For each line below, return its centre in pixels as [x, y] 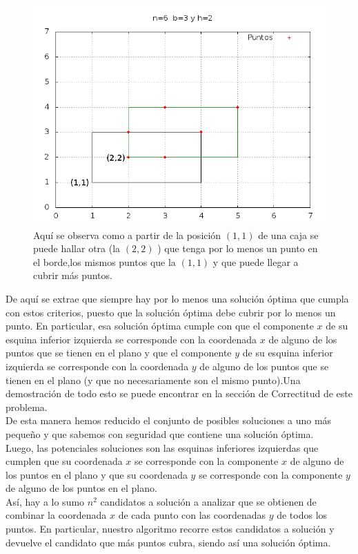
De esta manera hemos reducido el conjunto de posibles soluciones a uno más [169, 420]
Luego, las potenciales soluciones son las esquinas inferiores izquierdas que [162, 447]
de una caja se [288, 235]
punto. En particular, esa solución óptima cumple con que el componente [160, 326]
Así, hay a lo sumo [45, 501]
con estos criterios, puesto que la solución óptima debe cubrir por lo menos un [171, 312]
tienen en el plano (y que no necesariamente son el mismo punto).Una [153, 380]
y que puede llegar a [256, 261]
